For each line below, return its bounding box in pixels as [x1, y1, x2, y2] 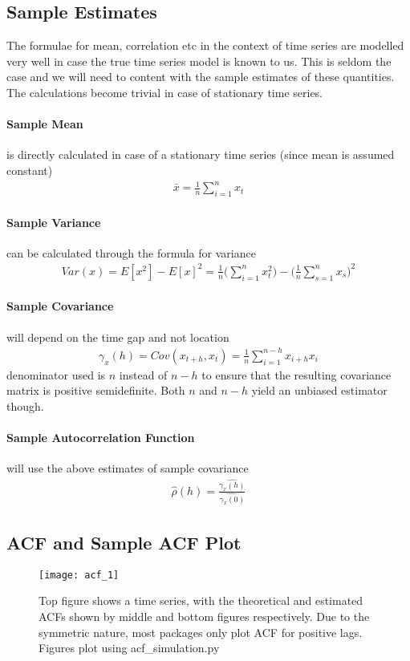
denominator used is [6, 366, 106, 383]
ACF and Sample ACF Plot [6, 529, 242, 554]
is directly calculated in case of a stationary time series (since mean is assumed [6, 146, 395, 163]
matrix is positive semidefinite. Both [6, 382, 185, 399]
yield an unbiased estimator [251, 382, 388, 399]
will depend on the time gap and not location [6, 328, 229, 345]
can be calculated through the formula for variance [6, 244, 256, 261]
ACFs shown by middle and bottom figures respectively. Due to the [39, 607, 370, 624]
